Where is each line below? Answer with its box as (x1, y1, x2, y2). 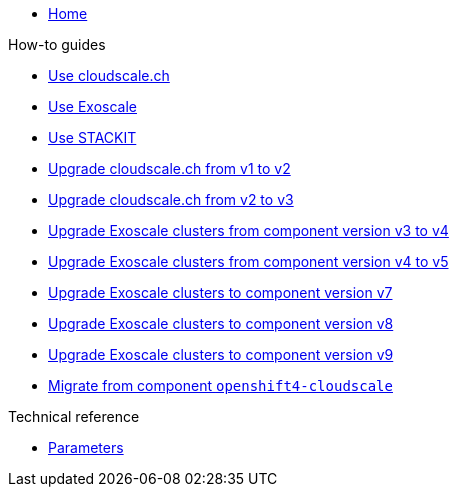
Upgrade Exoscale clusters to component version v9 (48, 346, 394, 363)
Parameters (48, 439, 124, 456)
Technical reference (8, 408, 140, 425)
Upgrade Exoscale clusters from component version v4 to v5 (48, 253, 449, 270)
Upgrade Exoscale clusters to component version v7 (48, 284, 393, 301)
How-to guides (8, 36, 106, 53)
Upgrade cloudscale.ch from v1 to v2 (48, 160, 291, 177)
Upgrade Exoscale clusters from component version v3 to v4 (48, 222, 449, 239)
